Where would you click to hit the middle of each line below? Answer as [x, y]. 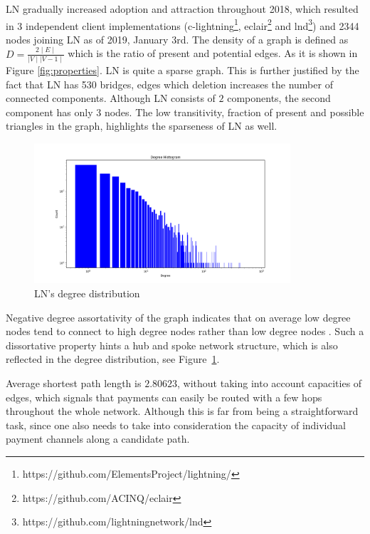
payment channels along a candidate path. [98, 439]
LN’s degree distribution [87, 293]
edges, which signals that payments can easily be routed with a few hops [164, 397]
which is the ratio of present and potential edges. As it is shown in [213, 53]
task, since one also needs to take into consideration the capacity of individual [176, 425]
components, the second [279, 98]
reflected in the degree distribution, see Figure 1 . [113, 359]
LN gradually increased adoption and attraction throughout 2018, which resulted [182, 9]
